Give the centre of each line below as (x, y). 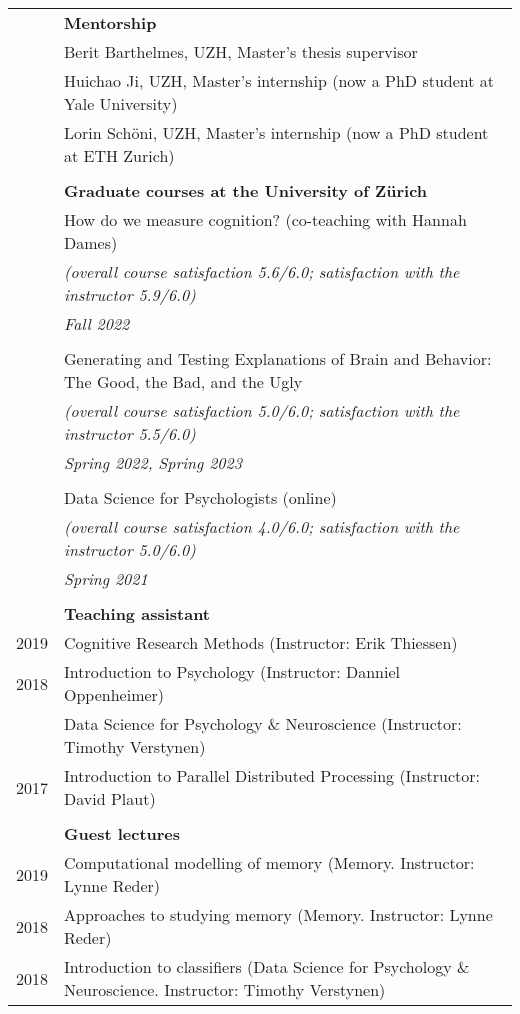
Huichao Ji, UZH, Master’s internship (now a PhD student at (279, 80)
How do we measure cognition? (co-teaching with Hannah (265, 219)
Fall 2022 (97, 323)
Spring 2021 (106, 578)
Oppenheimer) (114, 694)
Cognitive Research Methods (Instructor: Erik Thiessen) (261, 642)
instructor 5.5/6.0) (130, 433)
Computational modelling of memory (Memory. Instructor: (269, 862)
